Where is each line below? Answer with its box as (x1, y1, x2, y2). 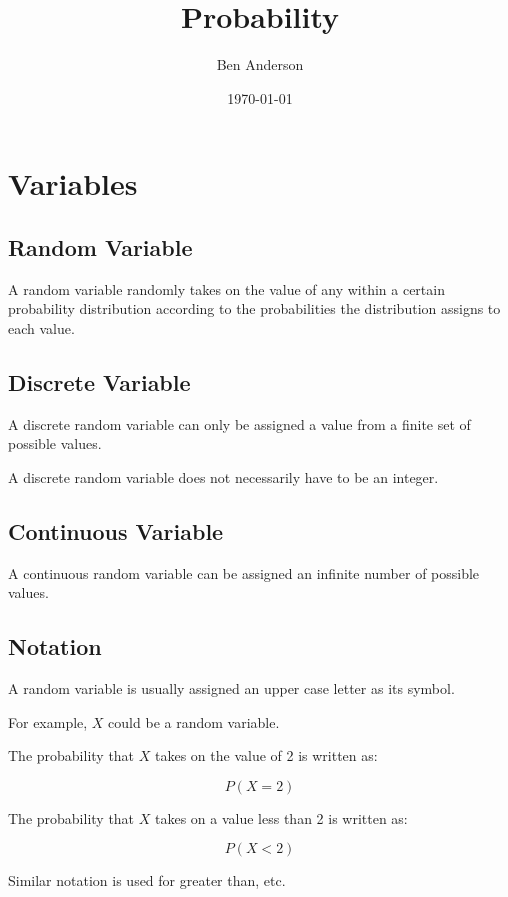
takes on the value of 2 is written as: (154, 745, 378, 766)
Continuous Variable (8, 515, 224, 546)
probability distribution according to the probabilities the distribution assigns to (8, 298, 501, 319)
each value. (8, 317, 75, 338)
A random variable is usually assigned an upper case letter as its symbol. (8, 678, 455, 699)
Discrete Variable (8, 366, 191, 397)
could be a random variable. (108, 711, 280, 732)
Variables (8, 163, 138, 204)
